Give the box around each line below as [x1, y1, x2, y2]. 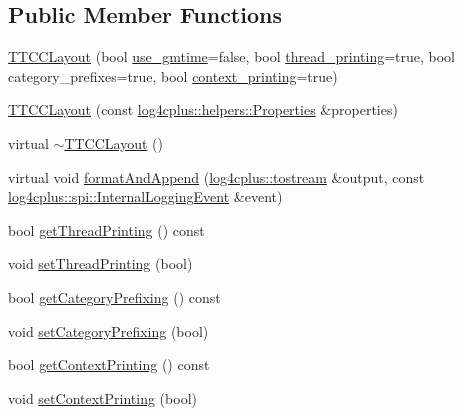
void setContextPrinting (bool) [8, 387, 197, 408]
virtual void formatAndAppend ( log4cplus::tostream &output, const [8, 166, 425, 187]
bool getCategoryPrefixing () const [8, 286, 221, 307]
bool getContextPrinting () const [8, 354, 210, 375]
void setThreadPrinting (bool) [8, 253, 193, 274]
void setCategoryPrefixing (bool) [8, 320, 209, 341]
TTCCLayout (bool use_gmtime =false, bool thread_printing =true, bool [8, 46, 456, 67]
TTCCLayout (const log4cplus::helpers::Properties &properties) [8, 99, 398, 120]
